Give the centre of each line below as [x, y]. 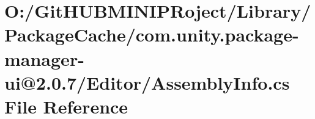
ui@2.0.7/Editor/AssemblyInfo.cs [147, 82]
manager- [44, 58]
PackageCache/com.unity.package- [152, 34]
